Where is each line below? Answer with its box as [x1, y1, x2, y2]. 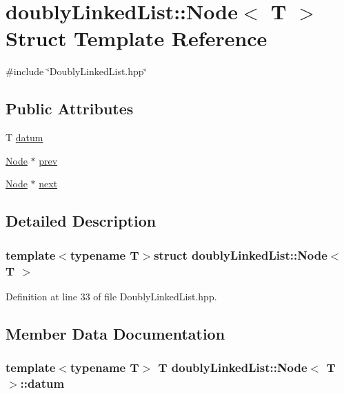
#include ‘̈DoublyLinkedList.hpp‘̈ [6, 64, 147, 79]
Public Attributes [6, 98, 134, 119]
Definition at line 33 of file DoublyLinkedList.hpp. [6, 289, 217, 303]
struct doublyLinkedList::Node [154, 246, 327, 263]
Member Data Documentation [6, 322, 225, 344]
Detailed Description [6, 210, 156, 231]
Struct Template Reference [6, 24, 267, 52]
